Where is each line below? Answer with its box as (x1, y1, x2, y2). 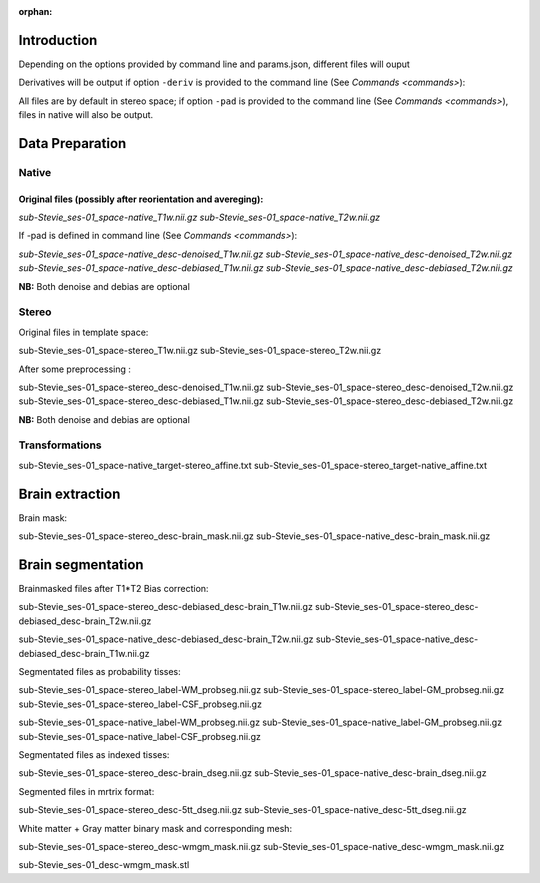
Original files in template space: (18, 326, 149, 338)
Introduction (18, 31, 98, 49)
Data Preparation (18, 135, 127, 152)
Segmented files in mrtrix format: (18, 785, 155, 797)
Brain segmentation (18, 556, 144, 573)
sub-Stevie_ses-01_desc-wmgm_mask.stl (18, 859, 190, 871)
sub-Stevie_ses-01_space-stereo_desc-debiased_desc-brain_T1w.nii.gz (18, 601, 314, 613)
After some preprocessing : (18, 363, 132, 375)
